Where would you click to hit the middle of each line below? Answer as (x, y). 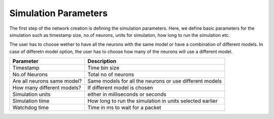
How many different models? (47, 88)
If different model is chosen (120, 88)
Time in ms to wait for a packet (124, 107)
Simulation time (31, 101)
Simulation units (31, 94)
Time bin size (104, 68)
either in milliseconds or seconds (127, 94)
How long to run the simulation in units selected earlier (152, 101)
